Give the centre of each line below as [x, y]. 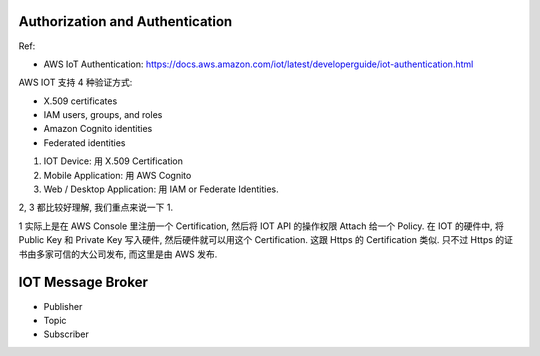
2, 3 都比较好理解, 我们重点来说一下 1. [96, 207]
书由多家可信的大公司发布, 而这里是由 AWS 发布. [118, 254]
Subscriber [66, 334]
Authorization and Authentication [125, 21]
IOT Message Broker [83, 282]
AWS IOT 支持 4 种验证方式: [75, 82]
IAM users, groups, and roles [103, 115]
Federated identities [84, 142]
